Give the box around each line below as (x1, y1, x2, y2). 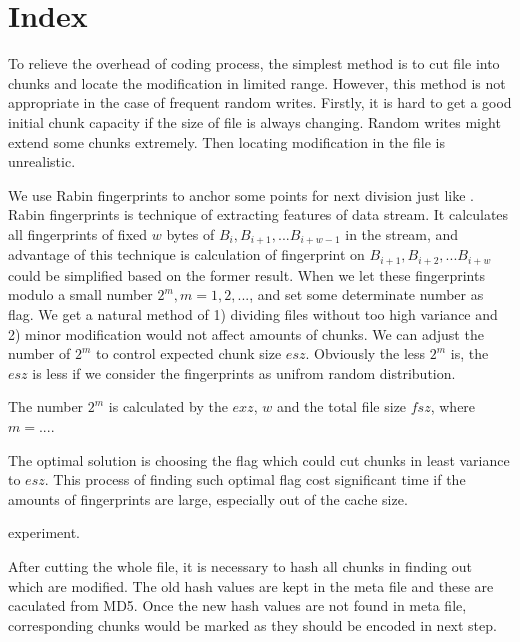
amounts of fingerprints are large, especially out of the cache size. (8, 488, 408, 509)
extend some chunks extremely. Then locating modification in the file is (8, 131, 445, 152)
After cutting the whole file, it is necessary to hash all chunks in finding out (8, 555, 473, 576)
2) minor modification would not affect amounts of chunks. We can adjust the (8, 323, 484, 344)
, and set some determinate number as (249, 284, 484, 305)
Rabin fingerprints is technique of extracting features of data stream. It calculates (8, 204, 509, 225)
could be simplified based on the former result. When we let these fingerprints (8, 264, 485, 285)
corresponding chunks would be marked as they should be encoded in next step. (8, 614, 497, 635)
